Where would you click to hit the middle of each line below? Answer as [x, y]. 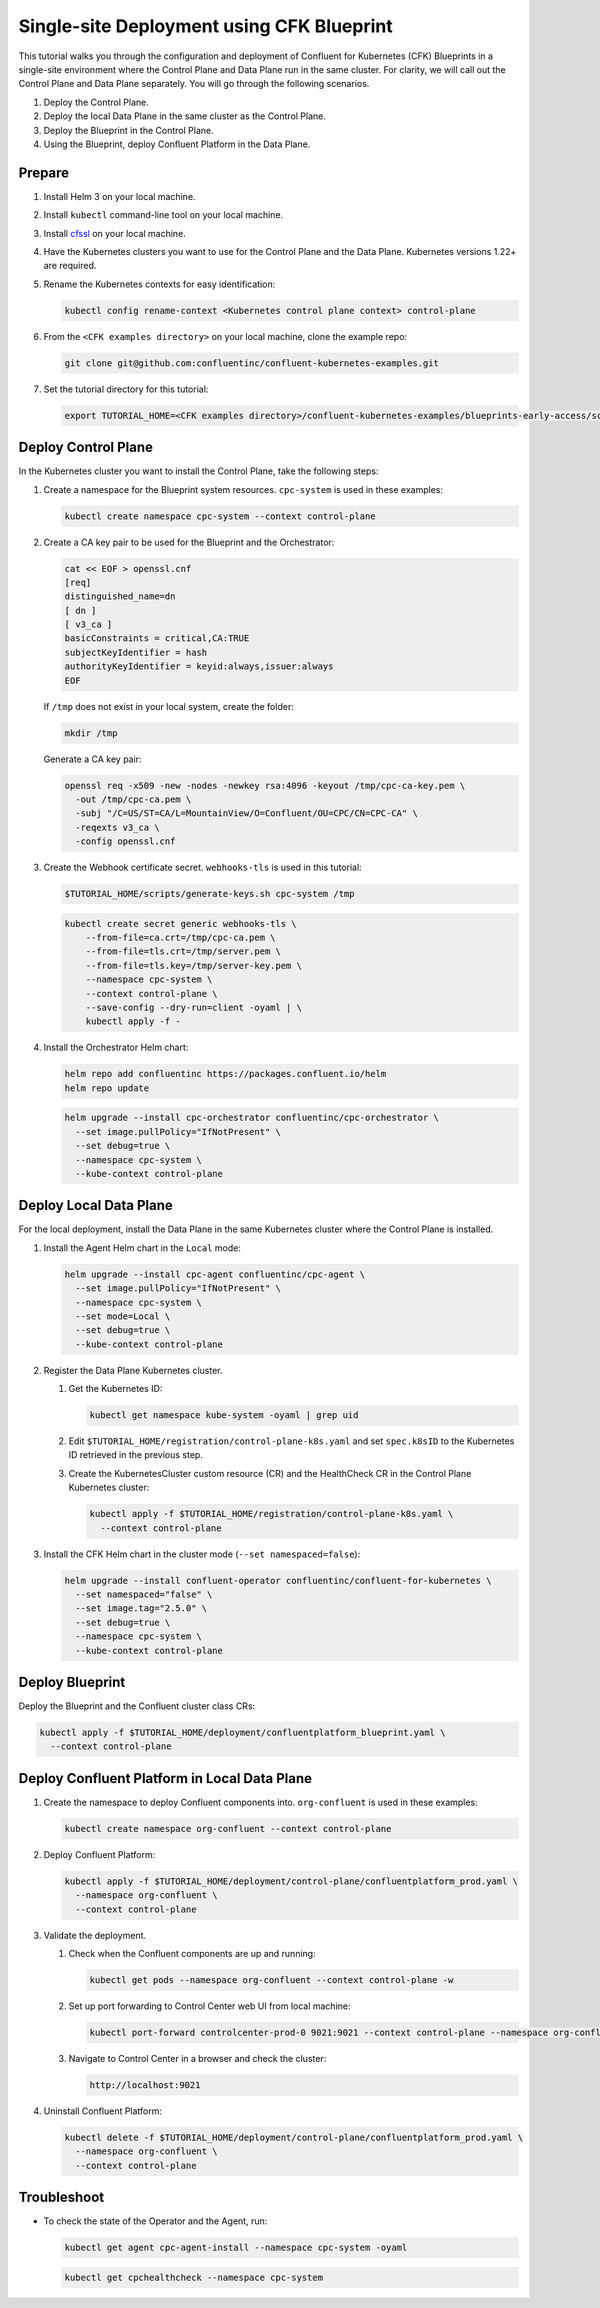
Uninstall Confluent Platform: [103, 2111]
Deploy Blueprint [72, 1681]
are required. [70, 266]
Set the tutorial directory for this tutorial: [126, 389]
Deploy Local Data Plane [96, 1205]
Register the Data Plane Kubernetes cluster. [133, 1370]
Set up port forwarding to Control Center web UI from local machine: [209, 2006]
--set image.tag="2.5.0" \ [141, 1608]
